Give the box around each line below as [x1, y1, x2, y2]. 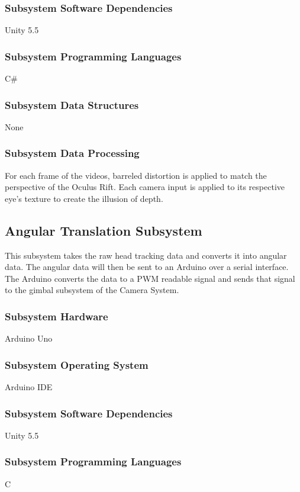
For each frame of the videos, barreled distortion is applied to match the [5, 169, 267, 181]
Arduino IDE [5, 381, 53, 393]
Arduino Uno [5, 332, 53, 345]
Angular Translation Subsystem [5, 221, 202, 239]
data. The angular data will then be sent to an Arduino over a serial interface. [5, 261, 289, 273]
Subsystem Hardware [5, 308, 108, 323]
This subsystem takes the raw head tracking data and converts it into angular [5, 249, 287, 261]
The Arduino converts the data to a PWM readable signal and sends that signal [5, 272, 295, 284]
